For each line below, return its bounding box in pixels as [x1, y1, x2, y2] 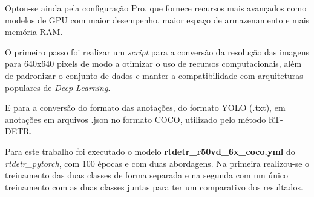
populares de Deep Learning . [5, 81, 111, 93]
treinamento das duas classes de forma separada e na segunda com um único [5, 169, 289, 181]
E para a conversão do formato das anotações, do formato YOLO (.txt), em [5, 101, 286, 114]
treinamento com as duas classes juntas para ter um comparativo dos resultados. [5, 180, 303, 193]
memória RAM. [5, 25, 63, 38]
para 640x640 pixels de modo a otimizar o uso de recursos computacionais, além [5, 57, 302, 70]
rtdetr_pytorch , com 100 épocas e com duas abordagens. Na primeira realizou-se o [5, 157, 310, 169]
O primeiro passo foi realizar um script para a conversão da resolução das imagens [5, 45, 310, 58]
